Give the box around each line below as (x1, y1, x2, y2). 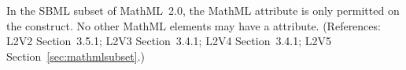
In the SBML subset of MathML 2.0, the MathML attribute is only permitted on (6, 2, 400, 18)
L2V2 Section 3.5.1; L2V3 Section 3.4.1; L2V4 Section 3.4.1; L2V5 (6, 33, 332, 49)
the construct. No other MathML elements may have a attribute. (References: (6, 17, 381, 33)
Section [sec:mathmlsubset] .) (6, 47, 146, 64)
